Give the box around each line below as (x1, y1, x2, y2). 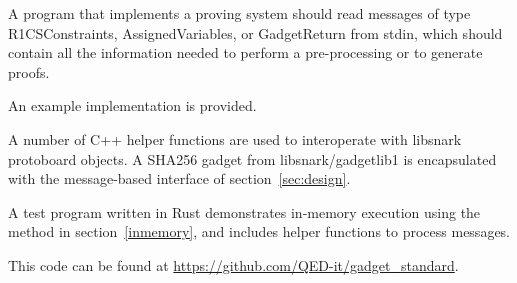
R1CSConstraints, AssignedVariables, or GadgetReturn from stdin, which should (8, 22, 503, 43)
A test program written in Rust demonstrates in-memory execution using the (8, 201, 481, 222)
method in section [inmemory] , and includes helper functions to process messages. (8, 221, 511, 242)
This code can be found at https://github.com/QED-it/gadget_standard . (8, 254, 459, 275)
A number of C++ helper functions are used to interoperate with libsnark (8, 128, 462, 149)
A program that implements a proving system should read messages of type (8, 3, 471, 23)
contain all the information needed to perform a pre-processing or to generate (8, 42, 483, 63)
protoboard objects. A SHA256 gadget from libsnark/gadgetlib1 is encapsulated (8, 148, 497, 169)
